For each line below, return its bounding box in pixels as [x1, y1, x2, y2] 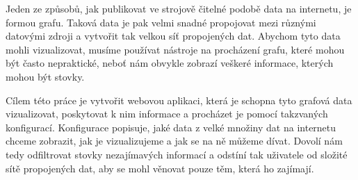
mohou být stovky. [6, 69, 85, 83]
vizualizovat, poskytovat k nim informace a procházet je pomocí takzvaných [6, 106, 328, 121]
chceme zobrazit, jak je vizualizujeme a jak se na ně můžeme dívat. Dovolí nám [6, 133, 343, 148]
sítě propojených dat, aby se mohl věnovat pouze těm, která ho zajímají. [6, 161, 314, 175]
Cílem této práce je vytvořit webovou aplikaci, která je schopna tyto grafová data [6, 92, 352, 107]
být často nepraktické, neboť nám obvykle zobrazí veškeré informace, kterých [6, 56, 334, 70]
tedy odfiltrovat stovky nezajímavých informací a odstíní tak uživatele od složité [6, 147, 348, 161]
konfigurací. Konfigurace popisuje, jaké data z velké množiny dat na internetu [6, 120, 336, 134]
